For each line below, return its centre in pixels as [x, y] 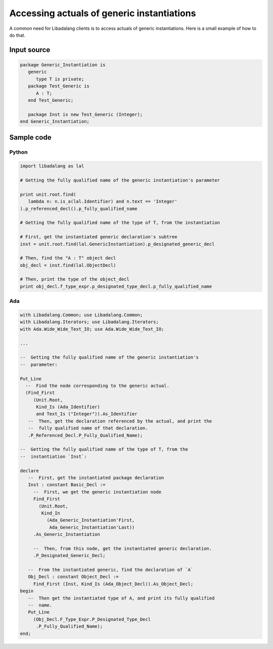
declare [29, 471]
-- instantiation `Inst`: [53, 456]
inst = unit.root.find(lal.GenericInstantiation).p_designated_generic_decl [117, 244]
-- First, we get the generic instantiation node [97, 492]
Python [18, 152]
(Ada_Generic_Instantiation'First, [90, 520]
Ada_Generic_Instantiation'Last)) [92, 527]
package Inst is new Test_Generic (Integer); [85, 114]
